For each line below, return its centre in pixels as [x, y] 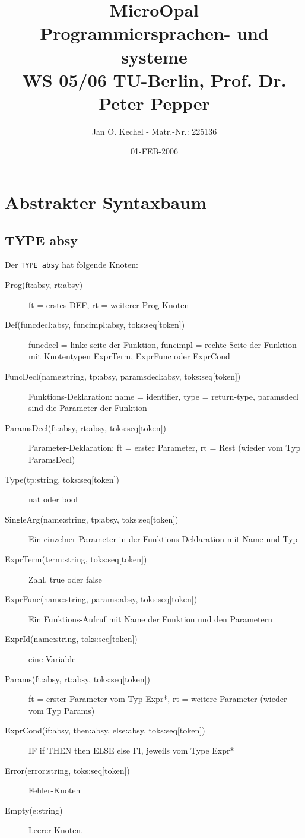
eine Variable [52, 658]
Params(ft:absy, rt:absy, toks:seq [64, 679]
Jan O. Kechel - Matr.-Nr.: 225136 [154, 131]
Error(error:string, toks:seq [54, 770]
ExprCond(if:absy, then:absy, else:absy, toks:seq [91, 730]
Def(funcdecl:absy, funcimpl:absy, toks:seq [81, 325]
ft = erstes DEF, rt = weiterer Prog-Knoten [109, 304]
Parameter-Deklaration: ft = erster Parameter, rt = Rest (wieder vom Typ [165, 448]
